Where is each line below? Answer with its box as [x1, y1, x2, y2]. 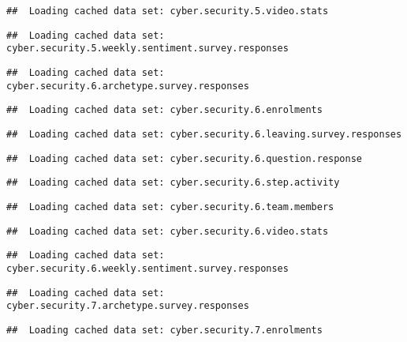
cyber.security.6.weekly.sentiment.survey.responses [6, 262, 289, 274]
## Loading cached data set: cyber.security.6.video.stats [6, 225, 329, 237]
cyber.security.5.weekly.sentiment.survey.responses [6, 43, 289, 54]
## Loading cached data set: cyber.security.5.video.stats [6, 6, 329, 17]
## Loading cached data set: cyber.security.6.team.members [6, 201, 334, 212]
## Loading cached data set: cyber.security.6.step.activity [6, 177, 340, 189]
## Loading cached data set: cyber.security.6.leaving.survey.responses [6, 128, 402, 140]
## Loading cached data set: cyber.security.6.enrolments [6, 104, 323, 116]
